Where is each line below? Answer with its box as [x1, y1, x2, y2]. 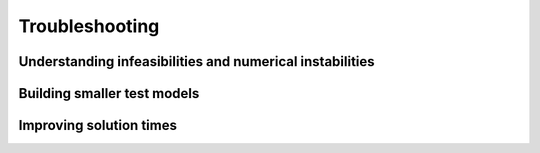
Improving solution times [18, 117, 177, 134]
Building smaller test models [18, 85, 200, 102]
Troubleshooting [18, 15, 160, 37]
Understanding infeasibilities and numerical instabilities [18, 53, 375, 70]
